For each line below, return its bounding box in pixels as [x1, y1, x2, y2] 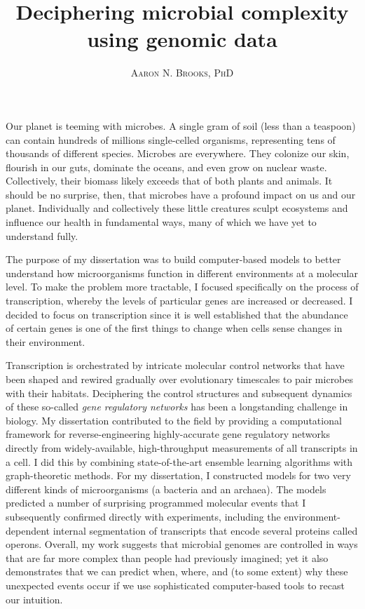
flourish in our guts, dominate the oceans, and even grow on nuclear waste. [6, 159, 327, 174]
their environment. [6, 334, 85, 349]
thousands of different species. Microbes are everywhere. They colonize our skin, [6, 146, 350, 161]
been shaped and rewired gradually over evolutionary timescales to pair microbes [6, 372, 354, 386]
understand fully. [6, 228, 78, 243]
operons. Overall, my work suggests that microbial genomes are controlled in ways [6, 537, 358, 551]
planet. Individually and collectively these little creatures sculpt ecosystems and [6, 201, 348, 215]
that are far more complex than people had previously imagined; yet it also [6, 550, 329, 565]
